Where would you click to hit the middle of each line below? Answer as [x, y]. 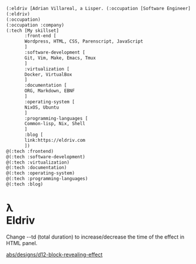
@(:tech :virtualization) [38, 162]
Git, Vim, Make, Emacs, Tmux [60, 58]
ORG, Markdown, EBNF [50, 91]
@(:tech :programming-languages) [47, 179]
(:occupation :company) [35, 25]
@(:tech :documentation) [36, 168]
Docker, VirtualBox [48, 74]
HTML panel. [22, 243]
